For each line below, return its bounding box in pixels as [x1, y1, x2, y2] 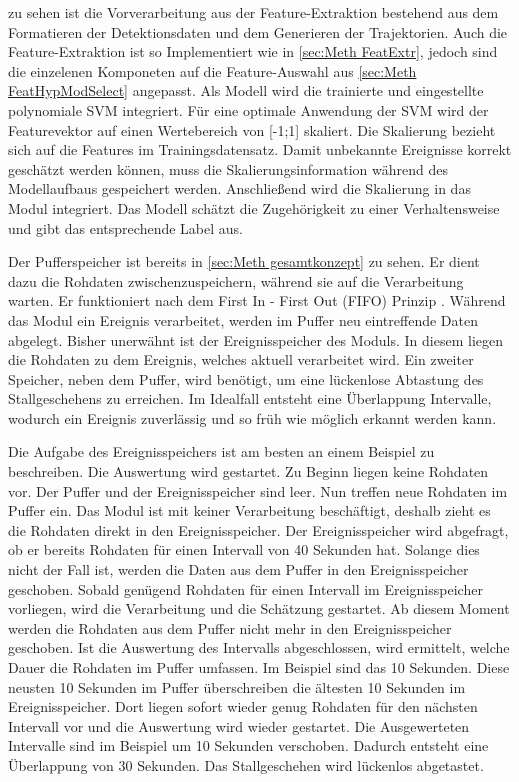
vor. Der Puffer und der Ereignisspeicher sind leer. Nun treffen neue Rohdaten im [8, 480, 508, 501]
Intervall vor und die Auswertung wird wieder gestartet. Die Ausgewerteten [8, 715, 470, 736]
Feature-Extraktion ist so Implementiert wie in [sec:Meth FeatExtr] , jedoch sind [8, 41, 498, 62]
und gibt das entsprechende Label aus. [8, 217, 243, 238]
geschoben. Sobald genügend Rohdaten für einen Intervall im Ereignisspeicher [8, 578, 483, 599]
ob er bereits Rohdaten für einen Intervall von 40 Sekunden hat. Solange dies [8, 539, 480, 560]
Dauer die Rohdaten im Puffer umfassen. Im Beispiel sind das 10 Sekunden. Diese [8, 657, 510, 677]
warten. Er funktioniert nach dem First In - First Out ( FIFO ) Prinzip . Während [8, 290, 506, 311]
